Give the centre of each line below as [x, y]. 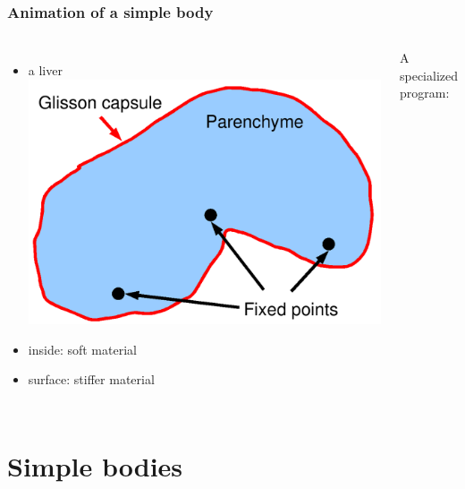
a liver [45, 70]
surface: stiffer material [91, 379]
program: [424, 93]
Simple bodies [95, 466]
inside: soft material [82, 349]
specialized [429, 75]
